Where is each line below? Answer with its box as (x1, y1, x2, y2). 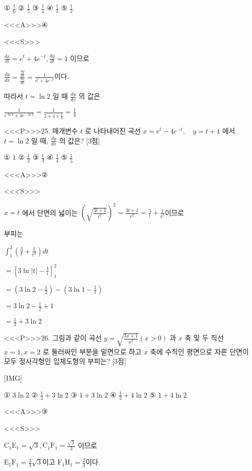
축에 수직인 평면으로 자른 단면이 (150, 346, 249, 356)
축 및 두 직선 (185, 333, 224, 343)
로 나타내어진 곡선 (85, 126, 141, 135)
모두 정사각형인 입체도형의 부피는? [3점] (4, 356, 126, 366)
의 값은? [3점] (59, 135, 100, 145)
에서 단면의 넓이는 (22, 207, 78, 217)
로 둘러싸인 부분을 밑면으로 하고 (43, 346, 142, 356)
